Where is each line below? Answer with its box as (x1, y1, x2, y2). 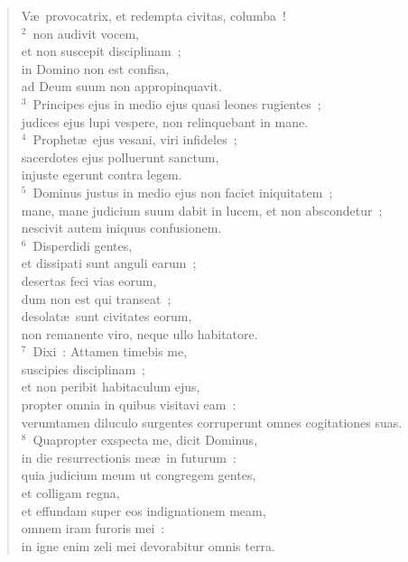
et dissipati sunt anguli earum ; (21, 253, 197, 272)
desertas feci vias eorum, (21, 271, 157, 290)
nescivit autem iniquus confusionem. (21, 218, 222, 237)
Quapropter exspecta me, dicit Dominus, (32, 430, 258, 449)
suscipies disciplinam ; (21, 359, 145, 378)
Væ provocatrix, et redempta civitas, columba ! (21, 6, 286, 24)
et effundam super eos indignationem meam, (21, 501, 266, 520)
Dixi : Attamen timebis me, (32, 342, 188, 361)
